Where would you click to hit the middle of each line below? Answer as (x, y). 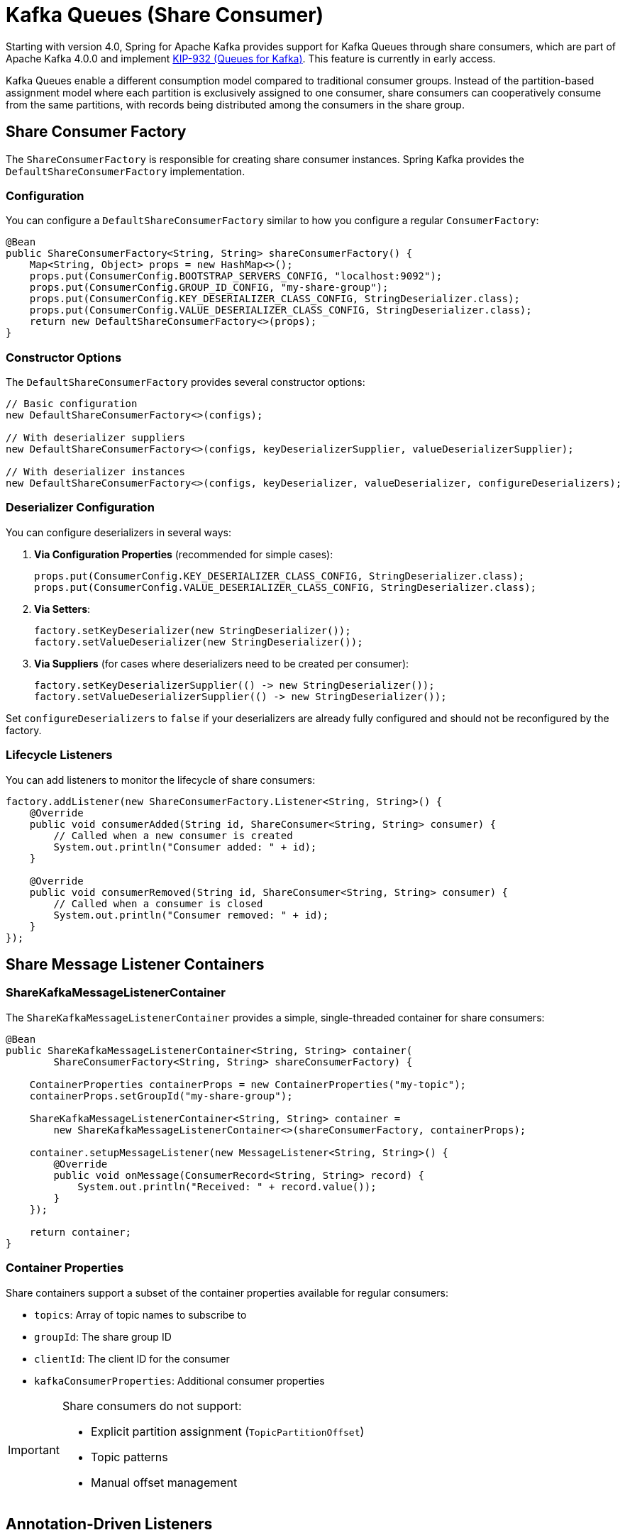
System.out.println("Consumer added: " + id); (185, 847)
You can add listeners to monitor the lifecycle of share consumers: (161, 780)
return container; (81, 1232)
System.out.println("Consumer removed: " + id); (191, 915)
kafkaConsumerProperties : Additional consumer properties (179, 1380)
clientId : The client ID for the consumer (132, 1358)
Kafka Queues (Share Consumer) (165, 15)
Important (34, 1450)
